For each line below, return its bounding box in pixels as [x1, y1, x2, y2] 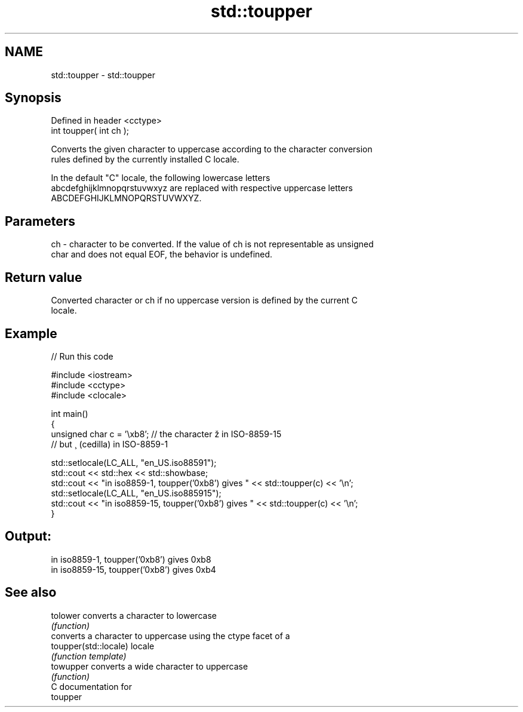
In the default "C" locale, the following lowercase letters [51, 173, 270, 183]
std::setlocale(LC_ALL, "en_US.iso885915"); [51, 487, 221, 498]
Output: [5, 529, 51, 544]
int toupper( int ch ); [51, 125, 130, 136]
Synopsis [5, 90, 61, 106]
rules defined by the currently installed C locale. [51, 154, 239, 165]
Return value [5, 269, 82, 285]
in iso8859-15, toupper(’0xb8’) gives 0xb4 [51, 564, 216, 575]
